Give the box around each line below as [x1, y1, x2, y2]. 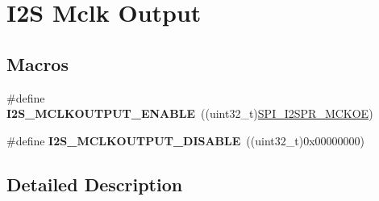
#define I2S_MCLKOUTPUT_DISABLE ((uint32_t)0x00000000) [6, 132, 364, 149]
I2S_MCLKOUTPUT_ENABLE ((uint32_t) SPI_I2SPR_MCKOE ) [6, 105, 373, 122]
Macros [6, 51, 69, 76]
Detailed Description [6, 171, 183, 196]
